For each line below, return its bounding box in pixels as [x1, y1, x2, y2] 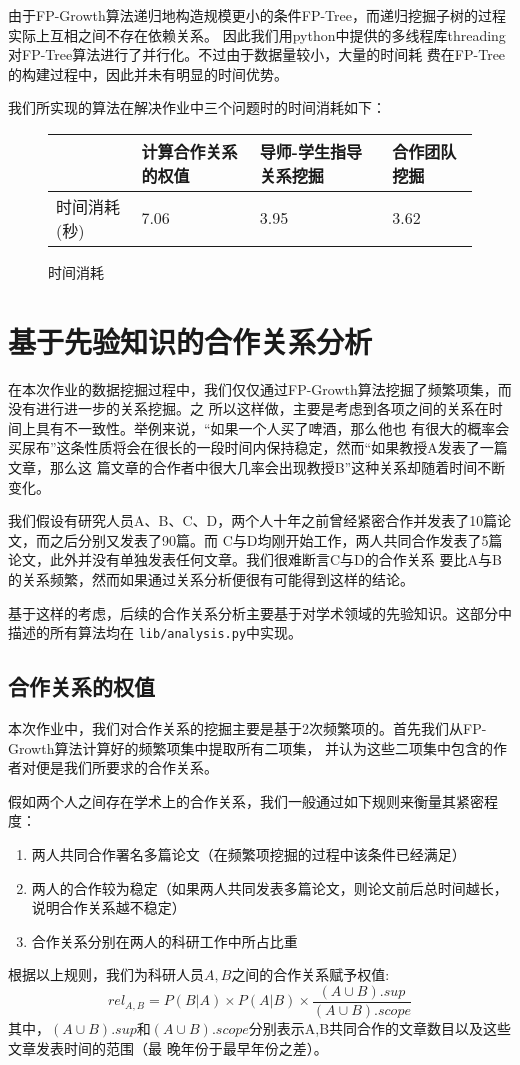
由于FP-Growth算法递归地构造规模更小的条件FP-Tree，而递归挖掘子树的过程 [8, 5, 506, 25]
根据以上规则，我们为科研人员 [8, 964, 204, 985]
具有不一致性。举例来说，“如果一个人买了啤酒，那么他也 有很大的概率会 [35, 417, 510, 438]
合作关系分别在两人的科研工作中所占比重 [31, 930, 298, 951]
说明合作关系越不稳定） [31, 897, 186, 918]
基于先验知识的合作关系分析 [8, 320, 373, 361]
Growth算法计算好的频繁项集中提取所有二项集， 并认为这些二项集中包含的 [8, 737, 494, 758]
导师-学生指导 [259, 139, 362, 163]
